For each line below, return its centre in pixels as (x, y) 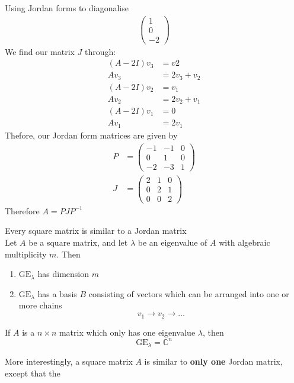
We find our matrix (40, 51)
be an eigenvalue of (172, 242)
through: (100, 51)
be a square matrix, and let (78, 242)
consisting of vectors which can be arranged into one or (189, 293)
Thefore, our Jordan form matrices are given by (91, 135)
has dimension (63, 274)
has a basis (57, 293)
